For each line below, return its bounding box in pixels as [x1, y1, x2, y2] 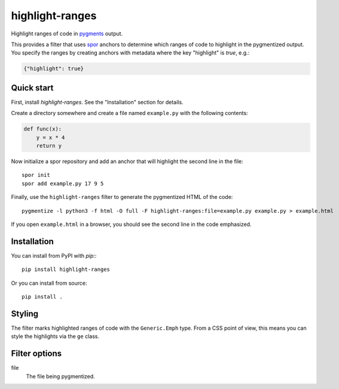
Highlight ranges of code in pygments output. [11, 30, 123, 37]
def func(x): [23, 126, 62, 132]
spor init [22, 171, 50, 179]
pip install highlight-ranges [22, 266, 111, 273]
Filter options [11, 348, 62, 359]
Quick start [11, 83, 54, 93]
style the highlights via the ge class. [11, 333, 100, 340]
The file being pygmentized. [26, 372, 95, 380]
